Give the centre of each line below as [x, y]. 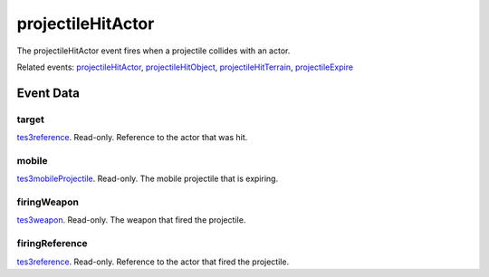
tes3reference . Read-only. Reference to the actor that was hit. [132, 138]
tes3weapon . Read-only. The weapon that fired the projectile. [131, 220]
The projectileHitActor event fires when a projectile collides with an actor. [153, 51]
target [30, 119]
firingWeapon [48, 202]
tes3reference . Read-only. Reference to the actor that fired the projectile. [153, 262]
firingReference [52, 244]
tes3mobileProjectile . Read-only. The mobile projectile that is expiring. [148, 179]
